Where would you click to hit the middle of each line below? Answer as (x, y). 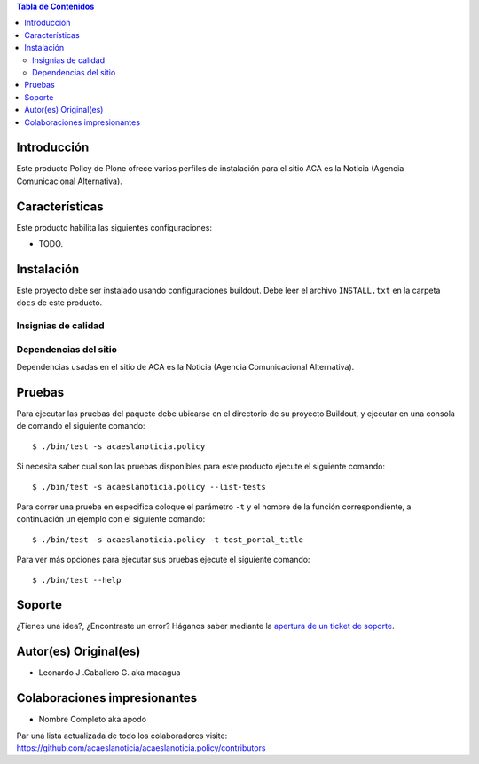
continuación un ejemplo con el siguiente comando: (111, 519)
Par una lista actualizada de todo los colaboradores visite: (122, 736)
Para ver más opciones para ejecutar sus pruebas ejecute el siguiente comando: (163, 560)
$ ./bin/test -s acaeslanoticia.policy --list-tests (149, 487)
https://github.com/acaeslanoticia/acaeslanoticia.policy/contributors (141, 748)
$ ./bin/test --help (77, 580)
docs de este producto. (59, 303)
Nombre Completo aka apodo (92, 720)
